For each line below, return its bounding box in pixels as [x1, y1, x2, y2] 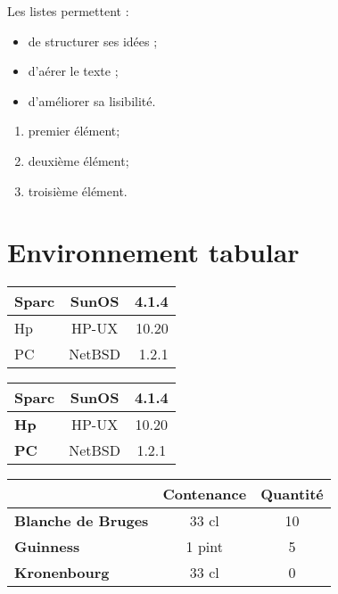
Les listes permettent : [7, 2, 129, 20]
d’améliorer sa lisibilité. [28, 91, 156, 110]
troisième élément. [28, 181, 128, 200]
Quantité [260, 483, 324, 505]
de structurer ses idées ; [28, 31, 158, 50]
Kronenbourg [14, 562, 110, 583]
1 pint [185, 536, 223, 557]
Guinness [14, 536, 80, 557]
